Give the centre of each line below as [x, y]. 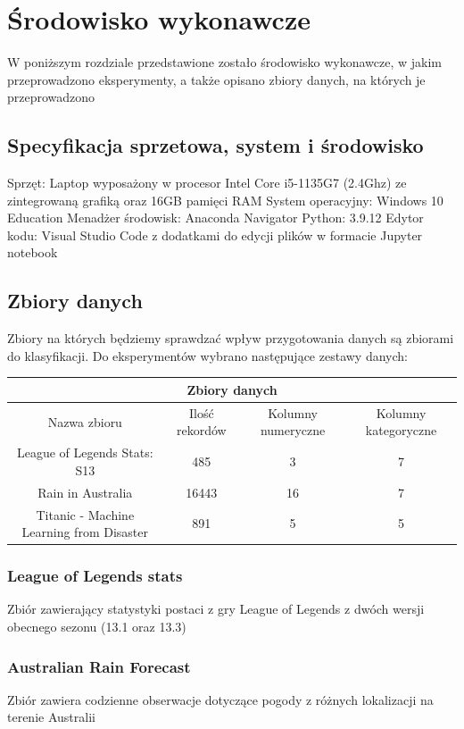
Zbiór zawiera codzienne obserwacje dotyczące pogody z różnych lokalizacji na [220, 699]
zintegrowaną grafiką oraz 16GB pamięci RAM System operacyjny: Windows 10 [225, 200]
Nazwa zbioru [85, 421]
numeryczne [293, 430]
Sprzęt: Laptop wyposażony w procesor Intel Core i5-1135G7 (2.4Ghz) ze [207, 183]
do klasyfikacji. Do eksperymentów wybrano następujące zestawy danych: [207, 355]
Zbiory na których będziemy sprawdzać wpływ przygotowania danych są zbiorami [231, 338]
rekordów [202, 430]
